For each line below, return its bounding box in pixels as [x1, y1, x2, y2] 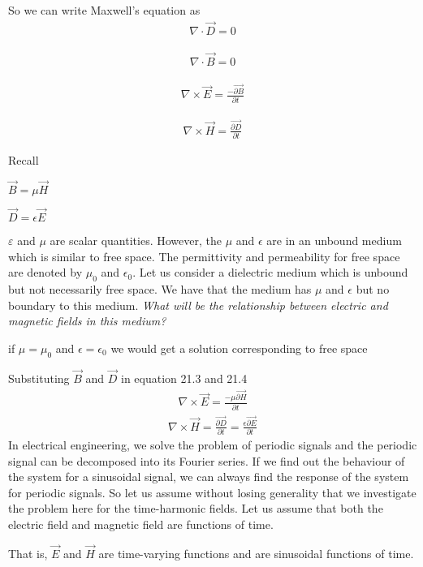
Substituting [8, 369, 70, 386]
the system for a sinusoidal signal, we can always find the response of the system [8, 468, 409, 485]
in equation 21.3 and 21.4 [121, 369, 248, 386]
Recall [8, 151, 39, 168]
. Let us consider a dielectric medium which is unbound [132, 264, 408, 281]
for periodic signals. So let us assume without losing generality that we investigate [8, 483, 417, 500]
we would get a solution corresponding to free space [110, 339, 368, 356]
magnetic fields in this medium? [8, 312, 166, 329]
